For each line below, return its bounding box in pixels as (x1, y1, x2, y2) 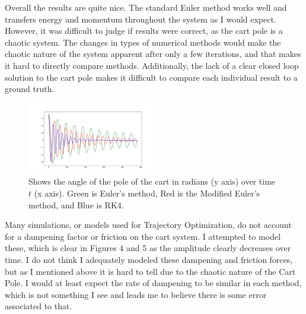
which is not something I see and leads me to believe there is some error (5, 288, 267, 300)
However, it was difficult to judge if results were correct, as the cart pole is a (5, 24, 283, 37)
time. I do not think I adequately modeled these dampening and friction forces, (5, 253, 293, 265)
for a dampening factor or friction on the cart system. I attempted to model (5, 230, 281, 242)
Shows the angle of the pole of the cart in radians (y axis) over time (28, 175, 276, 188)
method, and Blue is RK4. (28, 198, 124, 211)
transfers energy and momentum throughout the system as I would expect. (5, 12, 276, 25)
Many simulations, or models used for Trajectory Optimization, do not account (5, 218, 292, 231)
